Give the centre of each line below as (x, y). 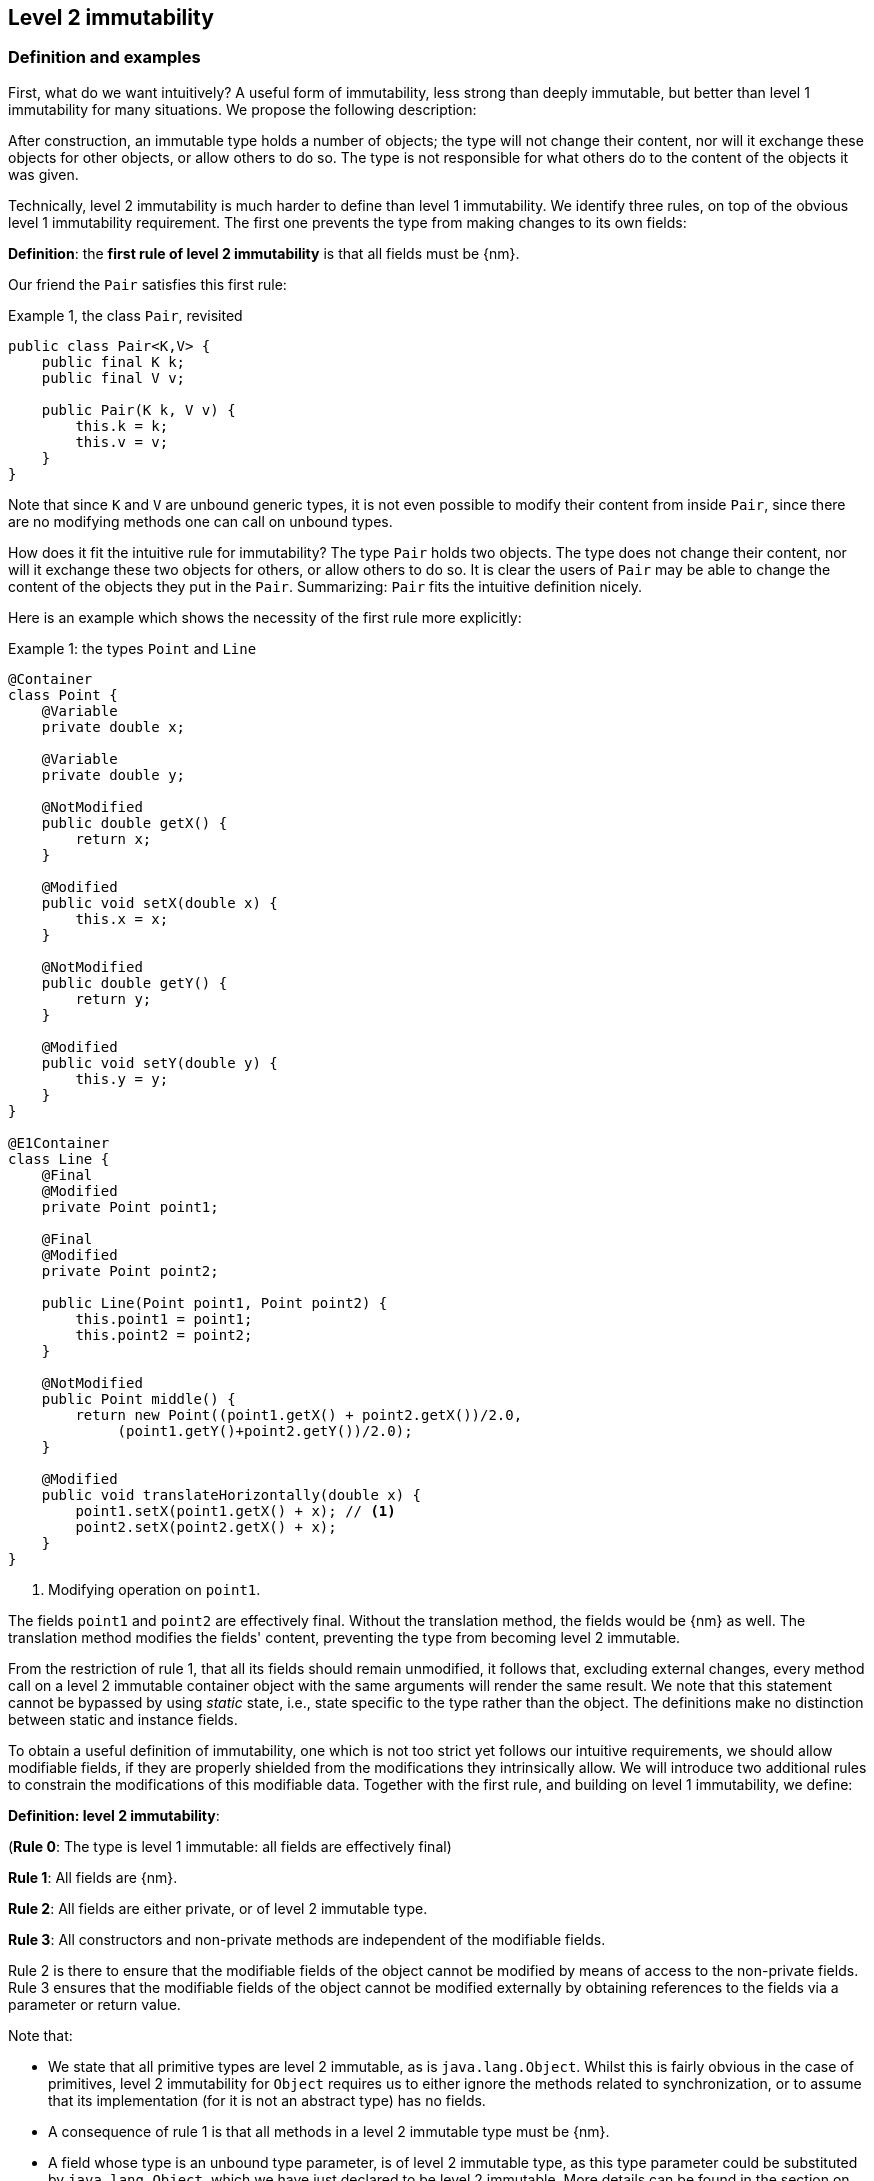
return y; (113, 998)
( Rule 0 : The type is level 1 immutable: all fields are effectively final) (230, 1846)
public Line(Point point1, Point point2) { (214, 1302)
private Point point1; (130, 1206)
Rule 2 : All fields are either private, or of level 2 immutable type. (218, 1908)
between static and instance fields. (123, 1719)
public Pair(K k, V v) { (138, 409)
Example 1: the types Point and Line (132, 648)
